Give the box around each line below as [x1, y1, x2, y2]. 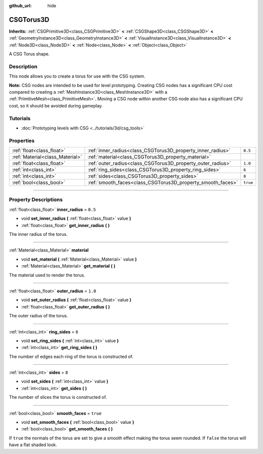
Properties [9, 137, 35, 144]
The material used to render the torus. [9, 272, 85, 278]
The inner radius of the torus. [9, 231, 68, 237]
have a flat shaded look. [9, 442, 57, 448]
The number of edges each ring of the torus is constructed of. [9, 353, 133, 359]
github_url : [9, 3, 32, 8]
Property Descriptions [9, 196, 63, 203]
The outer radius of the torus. [9, 313, 68, 319]
